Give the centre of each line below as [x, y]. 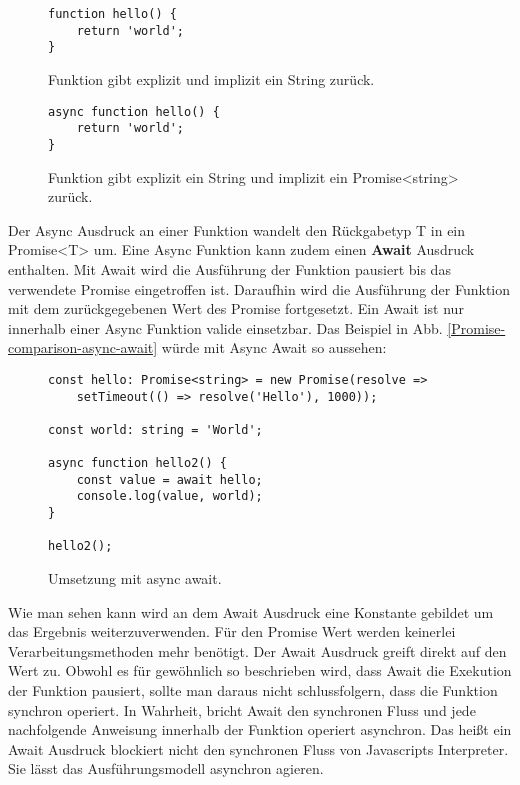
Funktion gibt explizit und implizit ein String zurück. [211, 78]
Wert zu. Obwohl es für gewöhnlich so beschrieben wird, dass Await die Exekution [260, 670]
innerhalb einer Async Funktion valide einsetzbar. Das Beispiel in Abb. [225, 327]
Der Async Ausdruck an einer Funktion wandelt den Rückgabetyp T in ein [237, 229]
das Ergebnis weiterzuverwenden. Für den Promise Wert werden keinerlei [232, 631]
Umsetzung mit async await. [135, 578]
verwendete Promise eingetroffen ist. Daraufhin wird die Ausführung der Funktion [259, 288]
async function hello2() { [137, 463]
